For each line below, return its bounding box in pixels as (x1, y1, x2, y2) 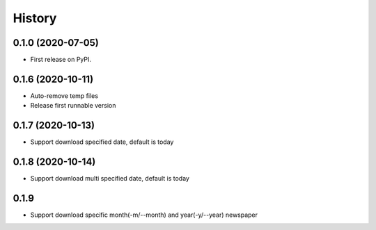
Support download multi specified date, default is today (30, 174, 189, 183)
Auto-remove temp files (30, 91, 99, 100)
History (13, 10, 57, 26)
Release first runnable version (30, 101, 116, 110)
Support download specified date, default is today (30, 138, 174, 146)
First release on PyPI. (30, 56, 92, 64)
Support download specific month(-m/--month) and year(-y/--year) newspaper (30, 211, 258, 219)
